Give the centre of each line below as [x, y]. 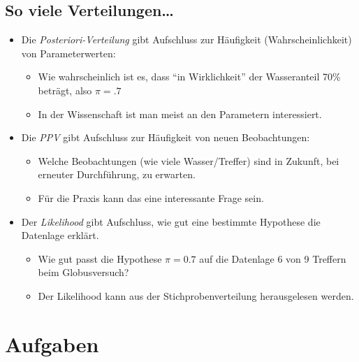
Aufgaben [52, 343]
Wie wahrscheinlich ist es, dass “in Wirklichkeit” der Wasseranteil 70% [189, 77]
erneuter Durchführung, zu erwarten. [117, 174]
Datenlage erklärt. [60, 235]
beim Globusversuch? [83, 272]
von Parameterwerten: [68, 53]
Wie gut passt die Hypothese [100, 258]
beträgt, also [65, 90]
